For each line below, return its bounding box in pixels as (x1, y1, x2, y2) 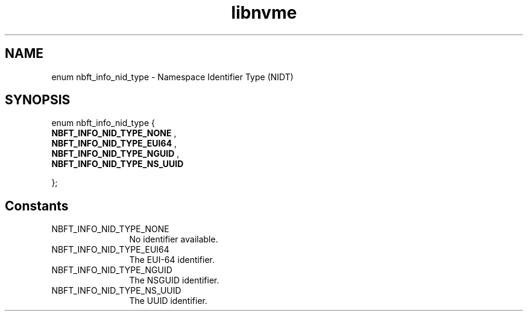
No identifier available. (129, 234, 218, 245)
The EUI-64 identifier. (129, 254, 215, 265)
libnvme (231, 2, 297, 23)
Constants (5, 198, 69, 213)
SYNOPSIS (5, 92, 71, 108)
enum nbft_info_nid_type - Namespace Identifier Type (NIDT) (51, 71, 294, 82)
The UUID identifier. (129, 295, 207, 306)
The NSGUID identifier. (129, 275, 219, 286)
